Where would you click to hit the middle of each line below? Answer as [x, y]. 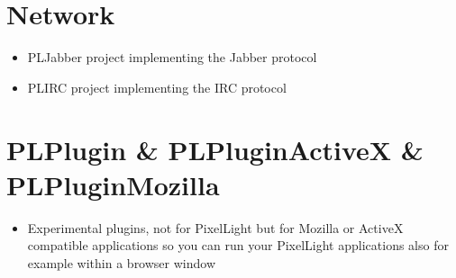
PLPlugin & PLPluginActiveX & [215, 149]
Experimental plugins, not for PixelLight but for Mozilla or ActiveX [215, 227]
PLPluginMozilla [113, 184]
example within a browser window [122, 262]
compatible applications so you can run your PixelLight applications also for [238, 245]
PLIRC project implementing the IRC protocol [157, 87]
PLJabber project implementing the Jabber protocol [172, 57]
